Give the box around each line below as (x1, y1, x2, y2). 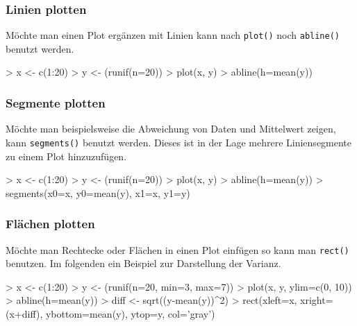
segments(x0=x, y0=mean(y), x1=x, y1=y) (6, 185, 190, 200)
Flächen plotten (6, 215, 95, 232)
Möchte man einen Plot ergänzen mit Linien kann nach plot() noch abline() (6, 28, 340, 42)
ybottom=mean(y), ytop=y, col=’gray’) (45, 306, 215, 320)
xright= (300, 293, 333, 307)
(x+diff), (6, 306, 43, 320)
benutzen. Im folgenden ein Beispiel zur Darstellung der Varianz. (6, 256, 281, 271)
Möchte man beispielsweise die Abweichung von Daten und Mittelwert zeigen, (6, 121, 336, 136)
